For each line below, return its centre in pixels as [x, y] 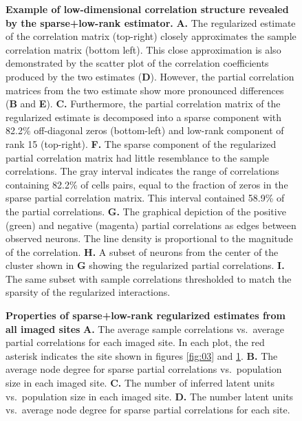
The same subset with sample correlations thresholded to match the [149, 278]
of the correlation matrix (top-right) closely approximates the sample [151, 36]
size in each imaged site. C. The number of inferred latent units [140, 383]
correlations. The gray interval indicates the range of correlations [142, 171]
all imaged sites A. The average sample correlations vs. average [145, 328]
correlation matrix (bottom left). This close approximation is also [143, 49]
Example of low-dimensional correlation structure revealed [147, 9]
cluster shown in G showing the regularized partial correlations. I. [145, 265]
